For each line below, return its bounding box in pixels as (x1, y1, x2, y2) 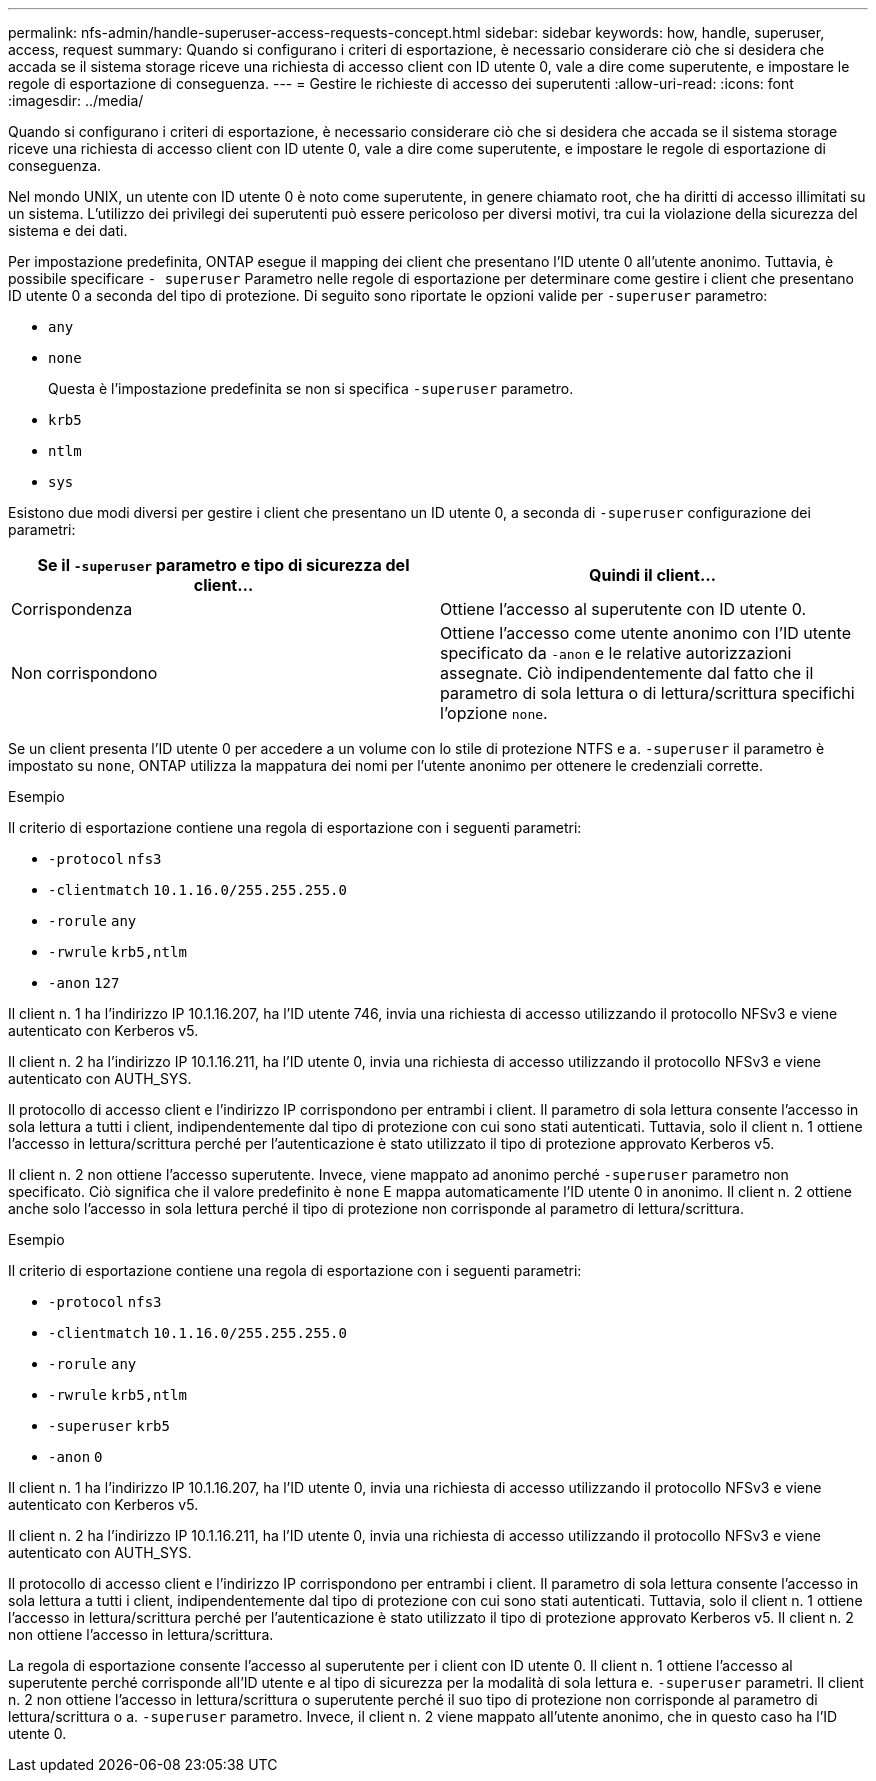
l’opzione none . (440, 703, 548, 723)
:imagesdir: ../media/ (8, 92, 144, 109)
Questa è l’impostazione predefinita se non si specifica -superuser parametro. (48, 380, 574, 397)
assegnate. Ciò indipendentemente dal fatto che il (440, 663, 814, 683)
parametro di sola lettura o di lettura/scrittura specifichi (440, 683, 855, 703)
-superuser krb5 (48, 1418, 170, 1434)
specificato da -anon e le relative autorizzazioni (440, 643, 792, 663)
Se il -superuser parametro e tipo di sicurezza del (37, 555, 410, 575)
